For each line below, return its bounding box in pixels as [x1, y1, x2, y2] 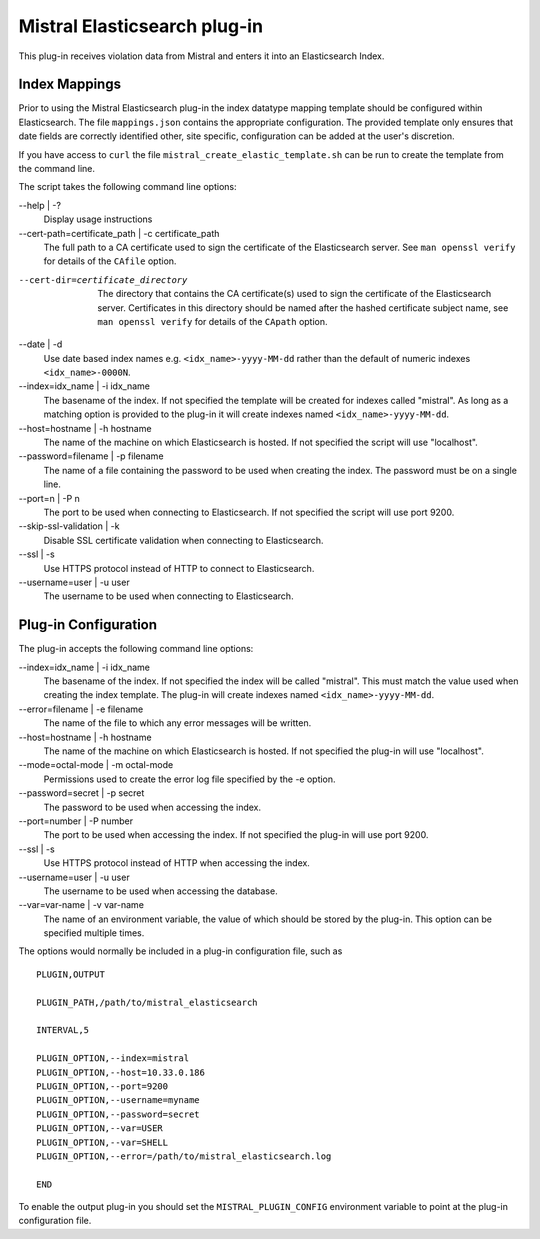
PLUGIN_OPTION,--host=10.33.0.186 [36, 1066, 205, 1078]
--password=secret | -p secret [18, 787, 145, 799]
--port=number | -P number [18, 815, 134, 827]
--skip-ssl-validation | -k [18, 520, 120, 532]
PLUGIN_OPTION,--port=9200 [36, 1080, 169, 1092]
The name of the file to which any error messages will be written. [43, 717, 312, 729]
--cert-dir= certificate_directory [18, 274, 188, 285]
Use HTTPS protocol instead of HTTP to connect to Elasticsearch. [43, 562, 315, 574]
